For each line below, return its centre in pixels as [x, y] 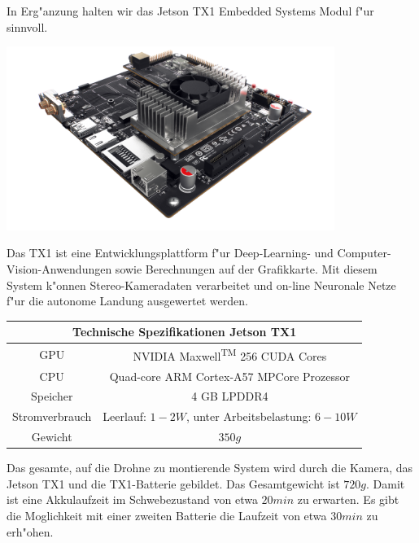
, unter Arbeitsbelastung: [249, 416]
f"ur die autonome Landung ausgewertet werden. [127, 301]
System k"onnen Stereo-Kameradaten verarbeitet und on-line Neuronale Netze [201, 285]
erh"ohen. [30, 531]
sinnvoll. [27, 26]
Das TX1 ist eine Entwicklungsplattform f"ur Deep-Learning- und [170, 253]
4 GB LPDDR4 [230, 396]
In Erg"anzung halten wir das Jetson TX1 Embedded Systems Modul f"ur [190, 11]
